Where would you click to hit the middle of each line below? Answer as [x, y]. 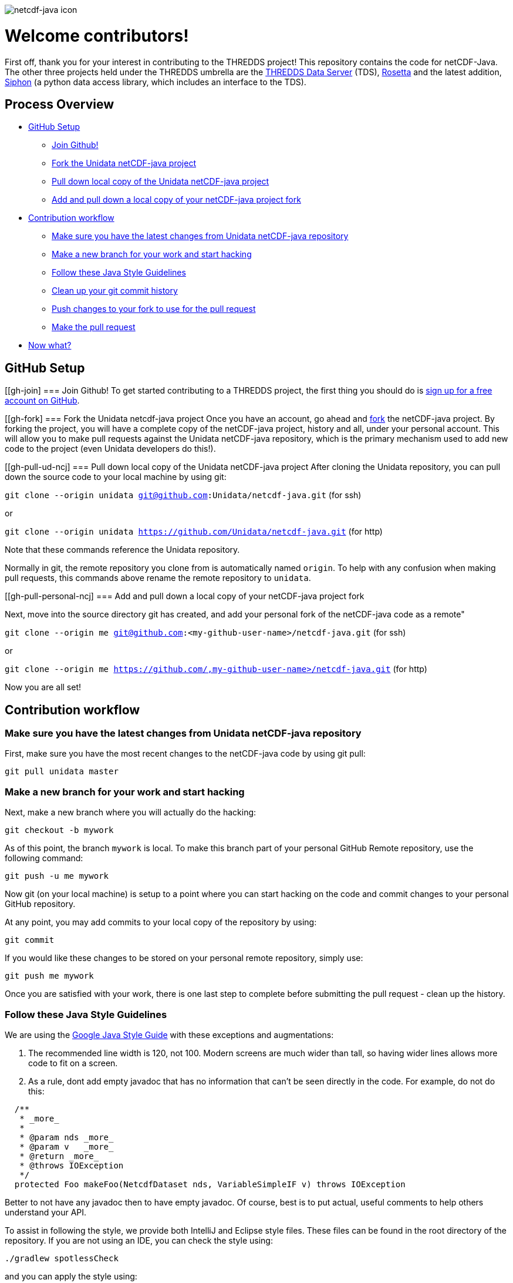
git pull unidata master [62, 772]
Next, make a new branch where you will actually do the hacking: [131, 812]
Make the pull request [94, 327]
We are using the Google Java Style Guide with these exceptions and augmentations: [169, 1035]
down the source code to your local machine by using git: [116, 477]
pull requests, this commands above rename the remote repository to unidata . [158, 578]
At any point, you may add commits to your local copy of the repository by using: [161, 922]
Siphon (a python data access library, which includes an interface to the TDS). [156, 82]
